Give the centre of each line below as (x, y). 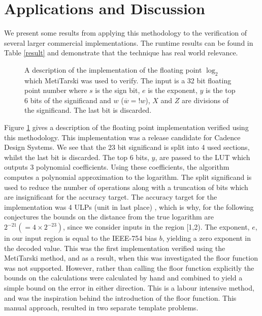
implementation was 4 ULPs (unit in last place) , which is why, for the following (129, 207)
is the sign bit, (118, 90)
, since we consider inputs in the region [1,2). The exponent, (156, 227)
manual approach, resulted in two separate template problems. (101, 308)
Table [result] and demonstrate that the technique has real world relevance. (121, 53)
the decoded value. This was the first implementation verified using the (115, 248)
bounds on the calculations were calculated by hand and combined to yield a (123, 278)
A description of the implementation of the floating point (113, 69)
